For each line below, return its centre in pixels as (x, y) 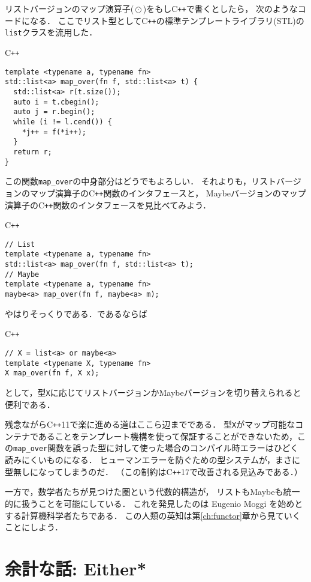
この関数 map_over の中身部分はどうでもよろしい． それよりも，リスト (141, 181)
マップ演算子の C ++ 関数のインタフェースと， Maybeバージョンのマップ (168, 192)
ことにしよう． (34, 527)
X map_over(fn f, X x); (52, 373)
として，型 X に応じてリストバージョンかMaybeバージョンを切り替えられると (153, 392)
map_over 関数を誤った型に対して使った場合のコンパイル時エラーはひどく (156, 448)
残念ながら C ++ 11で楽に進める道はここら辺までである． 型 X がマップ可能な (150, 424)
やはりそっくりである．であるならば (76, 313)
